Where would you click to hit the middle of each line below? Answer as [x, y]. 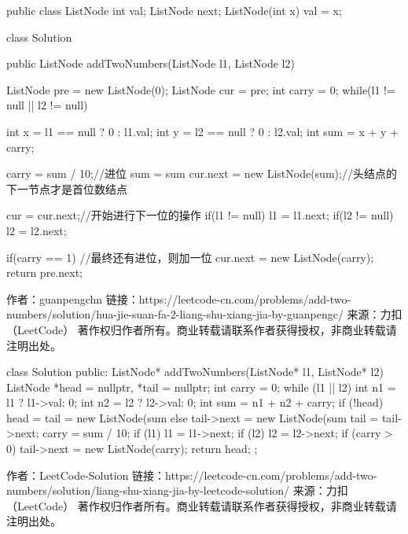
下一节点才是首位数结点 [67, 188]
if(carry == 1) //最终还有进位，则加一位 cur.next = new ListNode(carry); [190, 257]
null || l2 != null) [47, 105]
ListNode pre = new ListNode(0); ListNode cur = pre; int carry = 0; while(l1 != [201, 89]
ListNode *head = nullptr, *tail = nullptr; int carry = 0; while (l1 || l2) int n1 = [201, 387]
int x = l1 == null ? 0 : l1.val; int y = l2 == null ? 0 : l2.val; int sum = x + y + [203, 131]
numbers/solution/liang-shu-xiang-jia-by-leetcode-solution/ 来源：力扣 [177, 490]
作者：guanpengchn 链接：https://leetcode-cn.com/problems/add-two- [179, 298]
